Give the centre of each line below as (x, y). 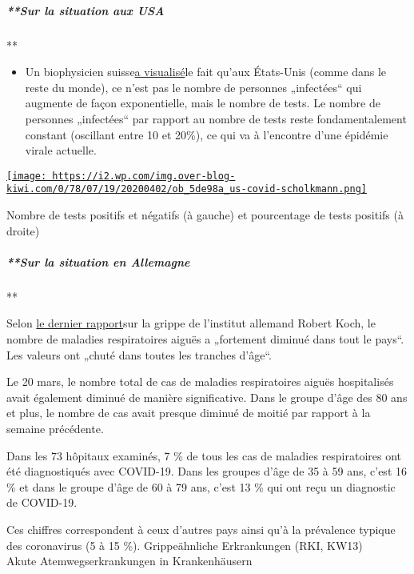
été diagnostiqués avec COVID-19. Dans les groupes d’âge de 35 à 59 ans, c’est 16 (207, 471)
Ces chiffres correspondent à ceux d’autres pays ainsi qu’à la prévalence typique (201, 529)
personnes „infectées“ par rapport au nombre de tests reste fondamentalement (216, 118)
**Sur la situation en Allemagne (98, 261)
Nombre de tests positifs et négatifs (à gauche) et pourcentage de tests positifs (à (205, 215)
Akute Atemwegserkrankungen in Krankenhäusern (129, 561)
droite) (23, 230)
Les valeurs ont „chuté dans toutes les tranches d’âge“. (139, 354)
